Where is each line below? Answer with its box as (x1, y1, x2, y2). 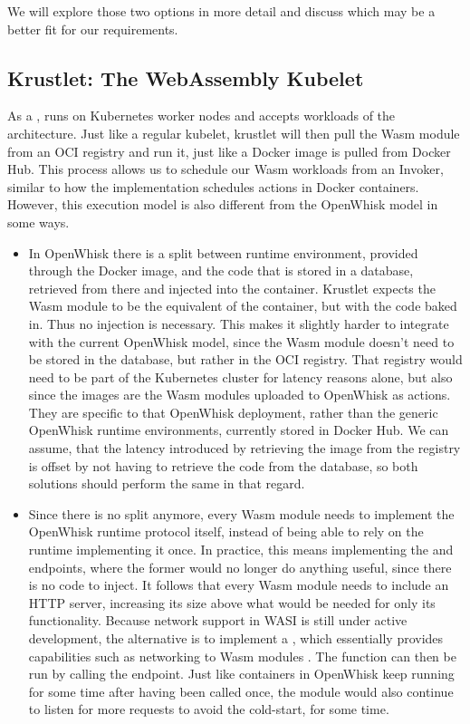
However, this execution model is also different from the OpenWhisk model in (7, 195, 438, 214)
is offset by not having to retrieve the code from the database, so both (28, 456, 418, 475)
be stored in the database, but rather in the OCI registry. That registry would (28, 350, 463, 369)
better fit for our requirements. (7, 19, 178, 38)
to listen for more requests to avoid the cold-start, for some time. (28, 700, 389, 719)
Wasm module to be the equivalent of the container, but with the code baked (28, 296, 457, 315)
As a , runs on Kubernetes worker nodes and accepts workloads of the (7, 106, 396, 125)
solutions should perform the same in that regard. (28, 474, 305, 493)
